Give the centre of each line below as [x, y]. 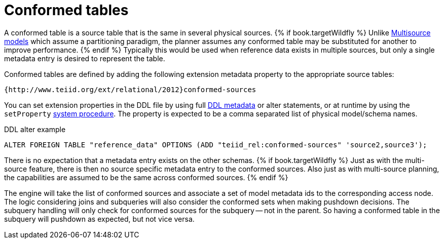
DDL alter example [35, 129]
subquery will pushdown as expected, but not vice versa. [99, 219]
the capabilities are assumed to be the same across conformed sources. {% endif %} [146, 177]
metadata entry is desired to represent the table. [85, 58]
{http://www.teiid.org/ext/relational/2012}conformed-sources [130, 89]
